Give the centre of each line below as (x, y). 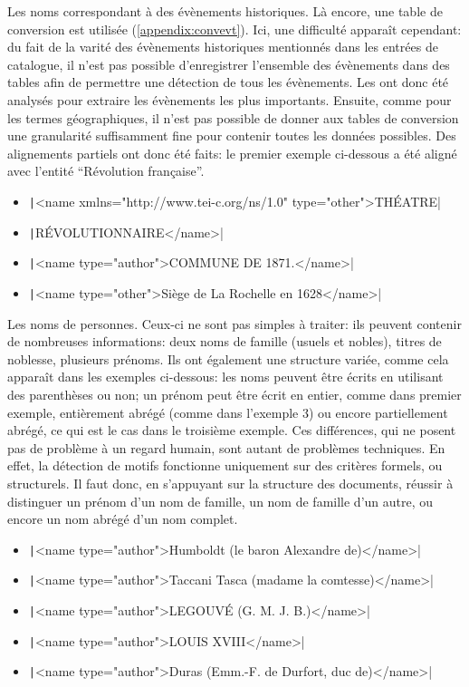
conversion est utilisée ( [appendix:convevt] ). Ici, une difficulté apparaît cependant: (234, 29)
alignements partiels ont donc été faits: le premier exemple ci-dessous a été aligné (232, 153)
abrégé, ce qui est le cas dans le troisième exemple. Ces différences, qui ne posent (232, 430)
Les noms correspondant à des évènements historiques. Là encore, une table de (225, 11)
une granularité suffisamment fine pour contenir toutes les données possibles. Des (232, 135)
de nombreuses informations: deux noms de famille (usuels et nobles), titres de (225, 341)
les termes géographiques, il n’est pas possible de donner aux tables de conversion (233, 117)
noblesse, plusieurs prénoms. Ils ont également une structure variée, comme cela (228, 358)
